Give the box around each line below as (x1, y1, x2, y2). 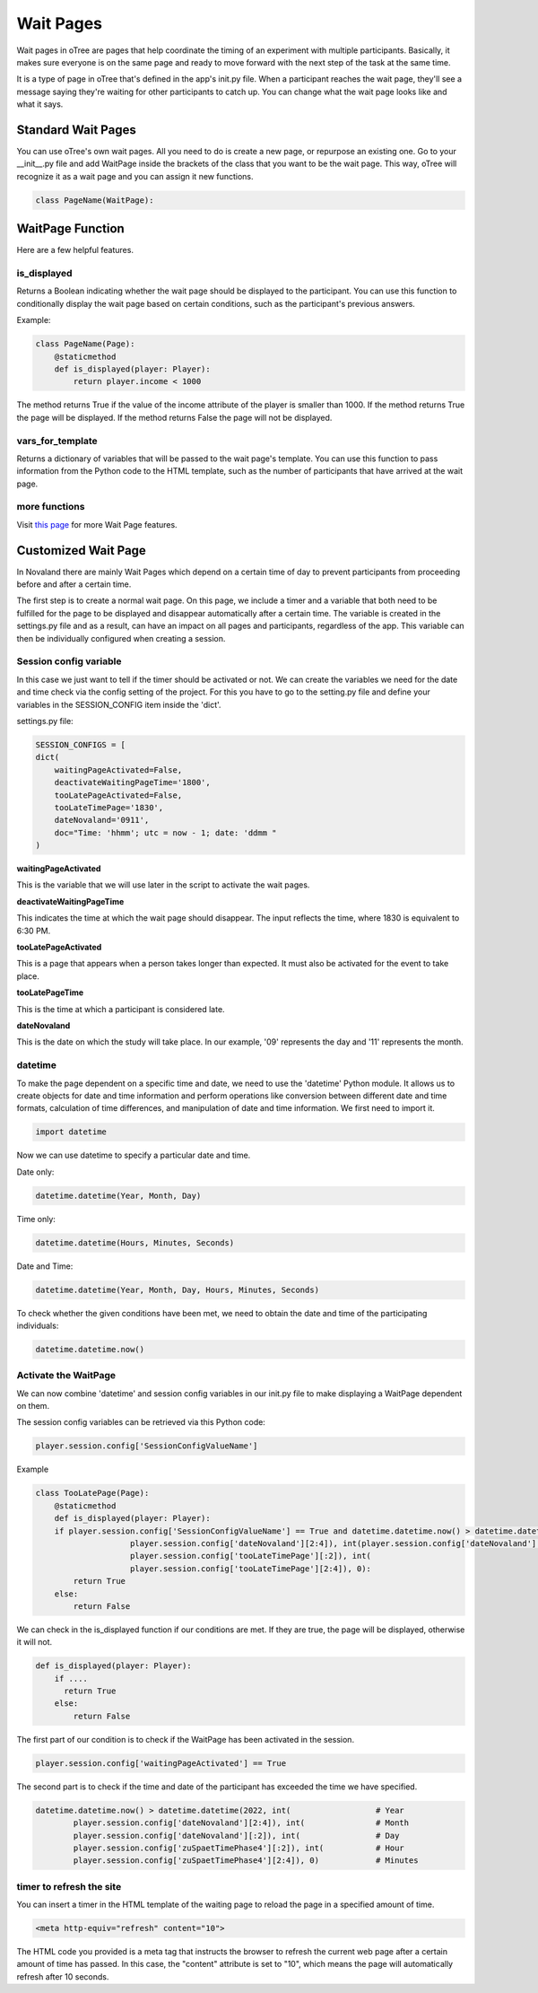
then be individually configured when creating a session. (16, 633, 226, 643)
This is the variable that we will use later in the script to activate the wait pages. (16, 879, 310, 890)
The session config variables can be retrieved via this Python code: (16, 1417, 266, 1428)
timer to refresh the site (16, 1880, 122, 1892)
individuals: (16, 1320, 59, 1331)
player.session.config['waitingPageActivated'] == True (35, 1758, 287, 1768)
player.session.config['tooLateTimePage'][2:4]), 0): (130, 1563, 372, 1574)
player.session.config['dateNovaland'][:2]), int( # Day (73, 1831, 400, 1840)
